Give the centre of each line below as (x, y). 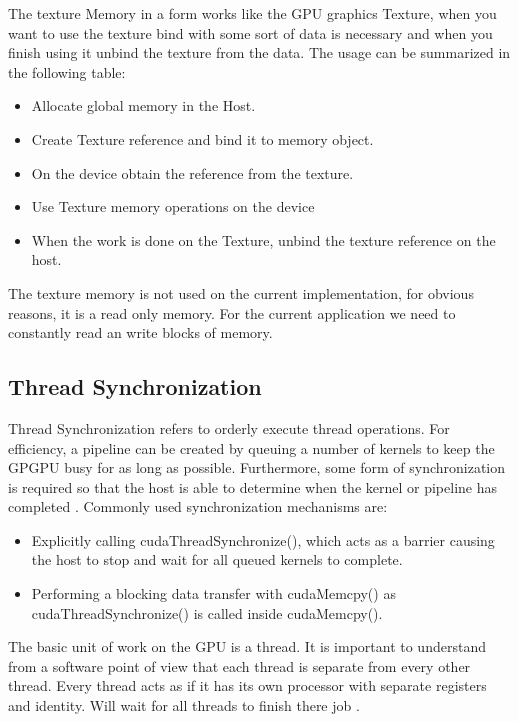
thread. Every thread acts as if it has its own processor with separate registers (247, 685)
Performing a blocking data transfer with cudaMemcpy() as (213, 593)
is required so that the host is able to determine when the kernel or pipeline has (253, 486)
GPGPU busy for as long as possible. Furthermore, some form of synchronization (257, 467)
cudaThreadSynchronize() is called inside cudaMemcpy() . (207, 612)
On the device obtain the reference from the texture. (192, 172)
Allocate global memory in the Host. (143, 105)
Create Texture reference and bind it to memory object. (202, 138)
